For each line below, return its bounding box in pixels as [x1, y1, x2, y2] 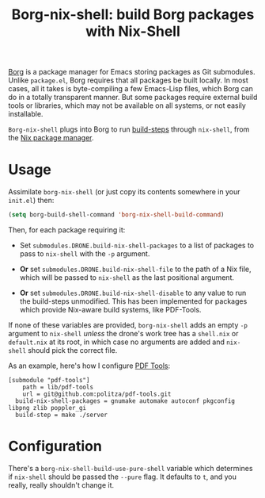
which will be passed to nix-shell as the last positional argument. [19, 273, 235, 282]
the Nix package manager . [8, 133, 94, 143]
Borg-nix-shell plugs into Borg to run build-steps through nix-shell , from [8, 125, 250, 134]
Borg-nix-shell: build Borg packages [11, 6, 255, 24]
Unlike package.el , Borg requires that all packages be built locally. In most [8, 75, 249, 85]
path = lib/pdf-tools [22, 383, 93, 391]
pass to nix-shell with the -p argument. [19, 249, 150, 259]
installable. [8, 109, 44, 119]
